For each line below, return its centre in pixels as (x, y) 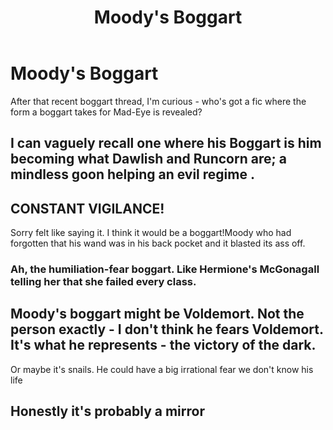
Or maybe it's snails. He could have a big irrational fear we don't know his (162, 369)
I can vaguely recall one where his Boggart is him (166, 143)
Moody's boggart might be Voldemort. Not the (157, 314)
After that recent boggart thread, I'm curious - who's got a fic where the (158, 101)
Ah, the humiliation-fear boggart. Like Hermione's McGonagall (165, 269)
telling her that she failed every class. (103, 282)
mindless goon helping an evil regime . (132, 174)
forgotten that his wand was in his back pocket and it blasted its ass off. (158, 243)
